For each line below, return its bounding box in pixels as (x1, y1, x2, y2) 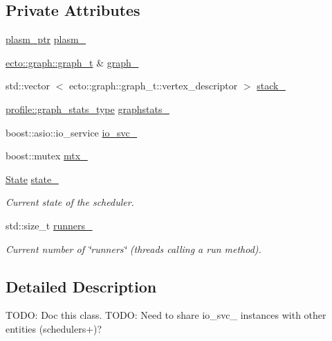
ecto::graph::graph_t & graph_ (6, 55, 139, 69)
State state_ (6, 171, 59, 186)
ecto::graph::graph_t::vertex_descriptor (68, 78, 238, 93)
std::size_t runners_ (6, 218, 93, 232)
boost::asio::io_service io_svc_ (6, 125, 138, 139)
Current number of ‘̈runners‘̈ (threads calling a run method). (6, 241, 261, 256)
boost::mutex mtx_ (6, 148, 88, 163)
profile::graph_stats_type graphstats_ (6, 101, 169, 116)
